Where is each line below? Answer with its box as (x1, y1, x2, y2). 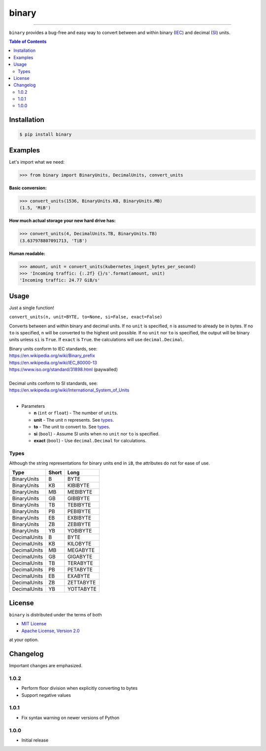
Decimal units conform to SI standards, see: (9, 380, 98, 386)
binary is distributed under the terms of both (9, 611, 102, 617)
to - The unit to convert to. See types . (33, 424, 110, 430)
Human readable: (9, 250, 45, 256)
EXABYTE (67, 572, 91, 579)
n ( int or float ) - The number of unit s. (33, 410, 118, 416)
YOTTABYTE (67, 586, 97, 593)
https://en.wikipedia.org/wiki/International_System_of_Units (9, 387, 130, 393)
